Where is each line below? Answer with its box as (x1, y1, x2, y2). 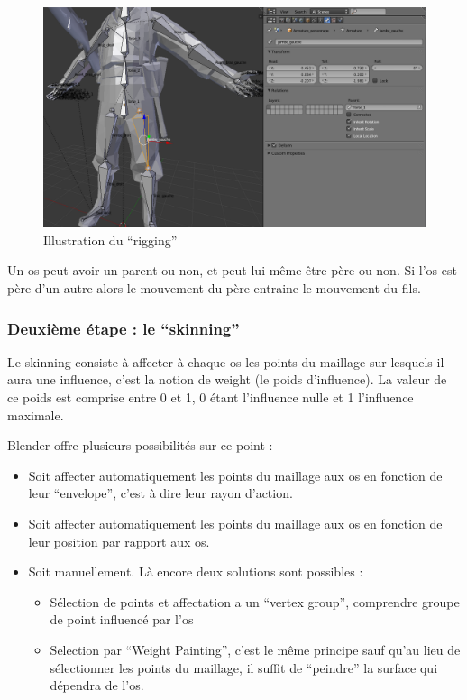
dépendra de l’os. (50, 676, 144, 695)
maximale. (7, 405, 64, 424)
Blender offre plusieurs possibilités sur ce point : (7, 436, 273, 455)
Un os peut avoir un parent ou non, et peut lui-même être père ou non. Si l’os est (7, 261, 457, 280)
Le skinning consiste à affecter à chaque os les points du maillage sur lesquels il (7, 352, 444, 371)
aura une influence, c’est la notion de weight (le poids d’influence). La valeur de (7, 370, 447, 389)
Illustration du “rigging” (43, 230, 178, 249)
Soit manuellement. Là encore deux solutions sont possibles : (28, 562, 363, 581)
